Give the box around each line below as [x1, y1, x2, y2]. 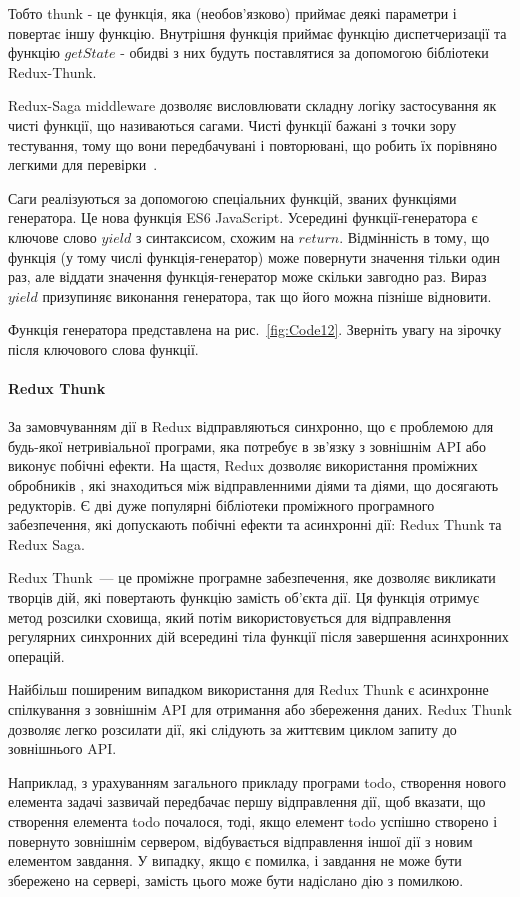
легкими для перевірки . [8, 154, 158, 175]
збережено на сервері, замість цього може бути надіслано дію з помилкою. [8, 869, 464, 890]
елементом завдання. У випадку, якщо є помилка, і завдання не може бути [8, 850, 462, 871]
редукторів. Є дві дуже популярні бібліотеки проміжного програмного [8, 494, 435, 515]
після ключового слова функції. [8, 338, 199, 359]
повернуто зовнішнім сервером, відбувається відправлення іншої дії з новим [8, 830, 473, 851]
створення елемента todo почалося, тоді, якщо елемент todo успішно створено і [8, 810, 498, 831]
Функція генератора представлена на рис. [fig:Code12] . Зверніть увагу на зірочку [8, 319, 502, 340]
